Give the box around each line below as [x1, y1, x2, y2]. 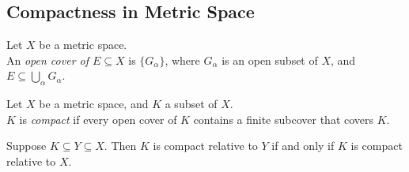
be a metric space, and [39, 95, 149, 112]
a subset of [165, 95, 218, 112]
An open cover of [6, 51, 89, 68]
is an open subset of [222, 51, 318, 68]
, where [165, 51, 200, 68]
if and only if [271, 137, 335, 154]
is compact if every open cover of [19, 110, 177, 127]
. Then [104, 137, 137, 154]
